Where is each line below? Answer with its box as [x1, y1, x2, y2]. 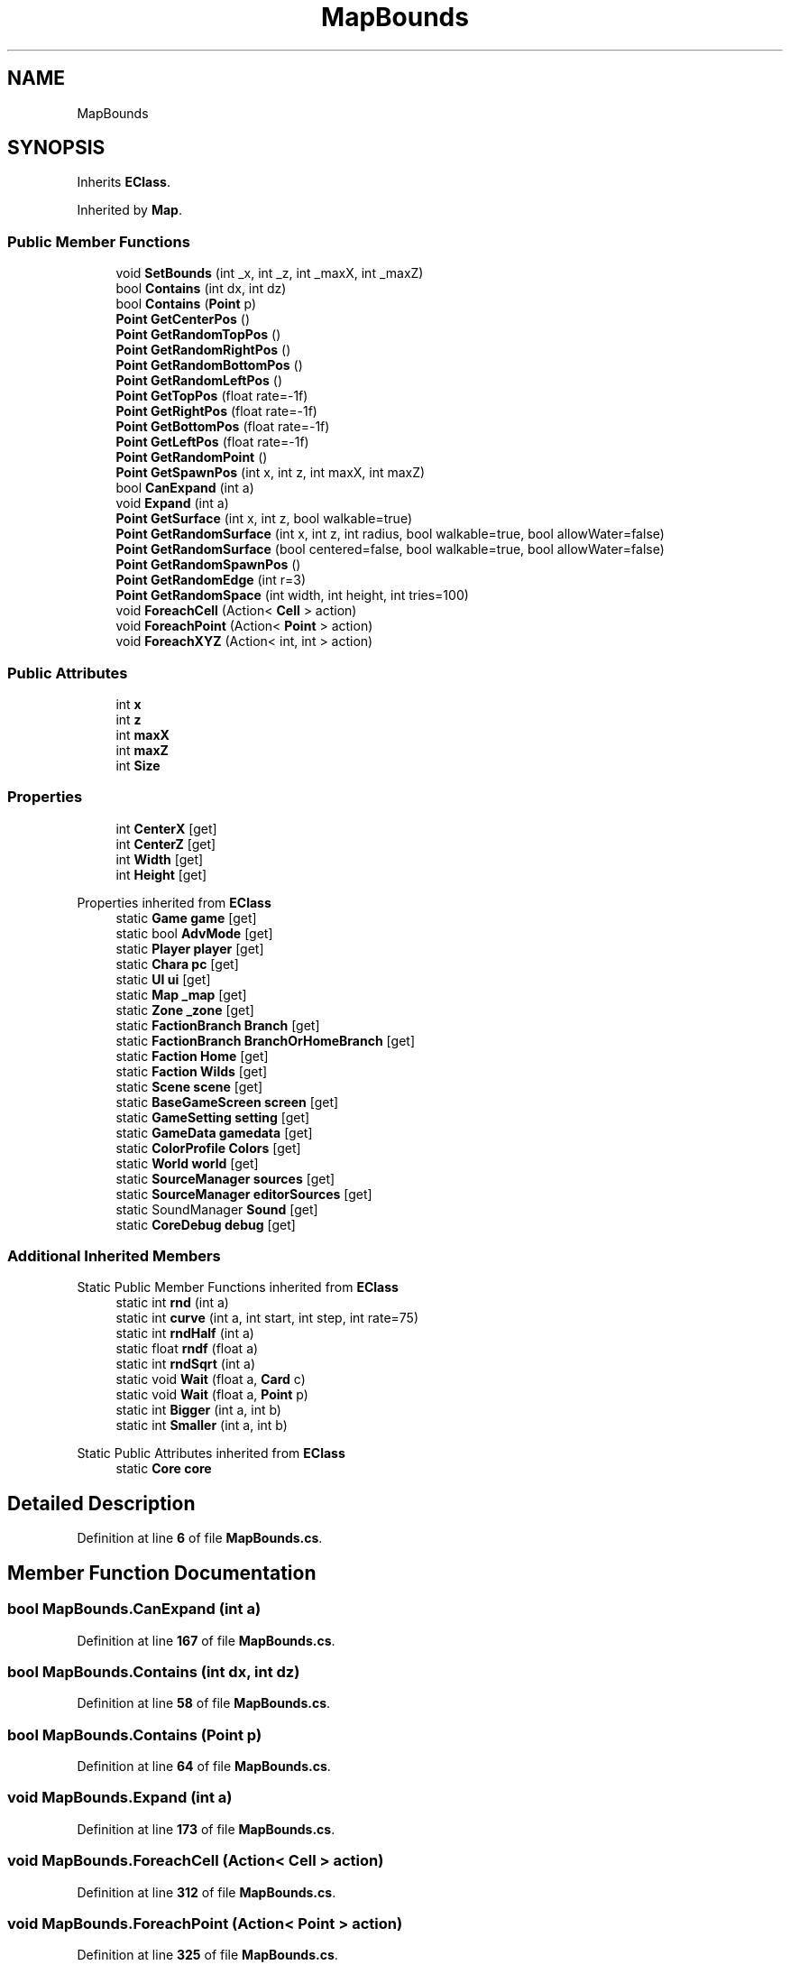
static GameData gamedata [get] [115, 1124, 313, 1140]
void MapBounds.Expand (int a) [7, 1788, 233, 1807]
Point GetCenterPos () [115, 311, 251, 327]
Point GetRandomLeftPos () [115, 373, 283, 389]
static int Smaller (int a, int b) [115, 1417, 288, 1434]
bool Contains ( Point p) [115, 296, 257, 312]
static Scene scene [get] [115, 1078, 263, 1094]
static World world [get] [115, 1155, 259, 1171]
